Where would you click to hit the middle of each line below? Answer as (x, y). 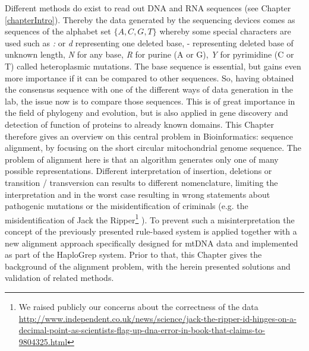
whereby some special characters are (225, 31)
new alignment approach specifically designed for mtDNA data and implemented (152, 243)
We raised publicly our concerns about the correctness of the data (138, 306)
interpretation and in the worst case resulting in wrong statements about (138, 194)
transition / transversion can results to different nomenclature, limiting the (141, 182)
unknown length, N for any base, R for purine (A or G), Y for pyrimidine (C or (149, 54)
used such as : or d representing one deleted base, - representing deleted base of (149, 42)
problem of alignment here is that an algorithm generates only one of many (142, 159)
